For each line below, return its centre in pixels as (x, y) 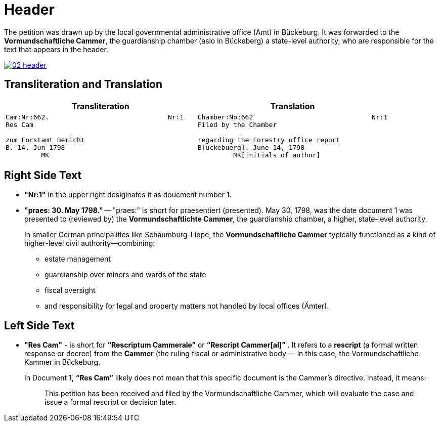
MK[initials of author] (277, 155)
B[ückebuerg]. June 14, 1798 (251, 147)
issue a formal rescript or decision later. (111, 402)
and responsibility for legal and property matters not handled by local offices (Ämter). (187, 306)
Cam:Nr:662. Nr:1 (95, 117)
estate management (78, 259)
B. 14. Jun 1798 (35, 147)
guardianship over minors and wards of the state (125, 275)
